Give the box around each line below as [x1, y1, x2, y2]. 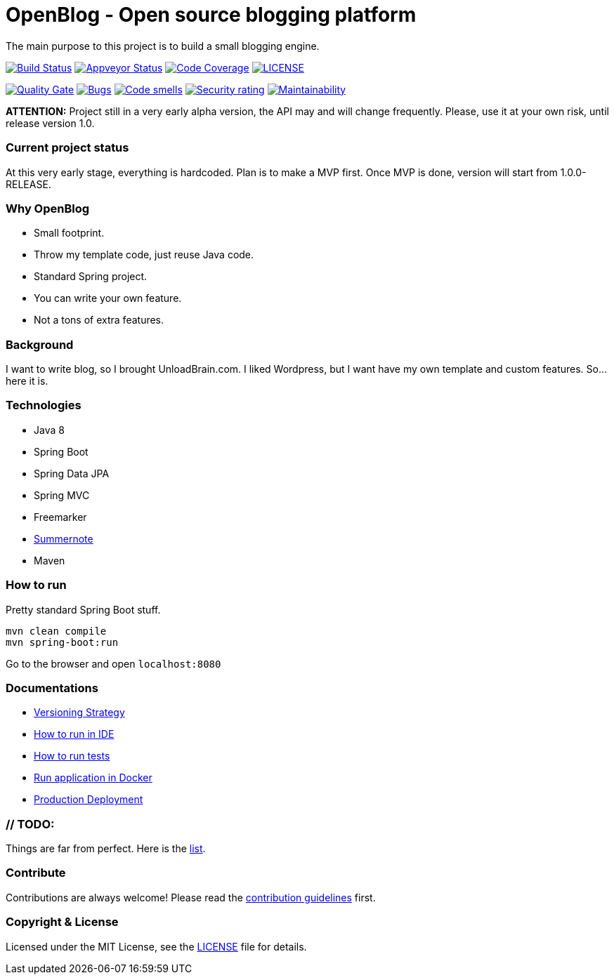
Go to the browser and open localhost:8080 [6, 657, 221, 670]
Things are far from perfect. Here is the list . [6, 842, 206, 854]
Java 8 [34, 423, 65, 436]
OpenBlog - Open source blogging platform [6, 3, 417, 27]
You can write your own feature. [34, 292, 182, 305]
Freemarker [34, 510, 87, 523]
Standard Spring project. [34, 270, 148, 283]
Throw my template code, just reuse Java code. [34, 249, 254, 261]
